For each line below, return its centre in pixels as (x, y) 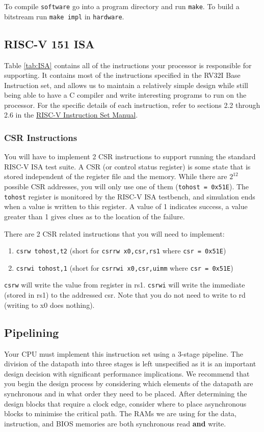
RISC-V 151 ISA (49, 44)
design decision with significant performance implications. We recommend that (127, 373)
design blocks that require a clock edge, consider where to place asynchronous (125, 403)
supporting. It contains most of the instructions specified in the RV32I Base (122, 75)
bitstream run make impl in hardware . (64, 16)
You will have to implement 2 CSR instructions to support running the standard (130, 156)
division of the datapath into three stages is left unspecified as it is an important (130, 364)
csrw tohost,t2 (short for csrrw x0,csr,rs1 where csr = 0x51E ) (121, 251)
